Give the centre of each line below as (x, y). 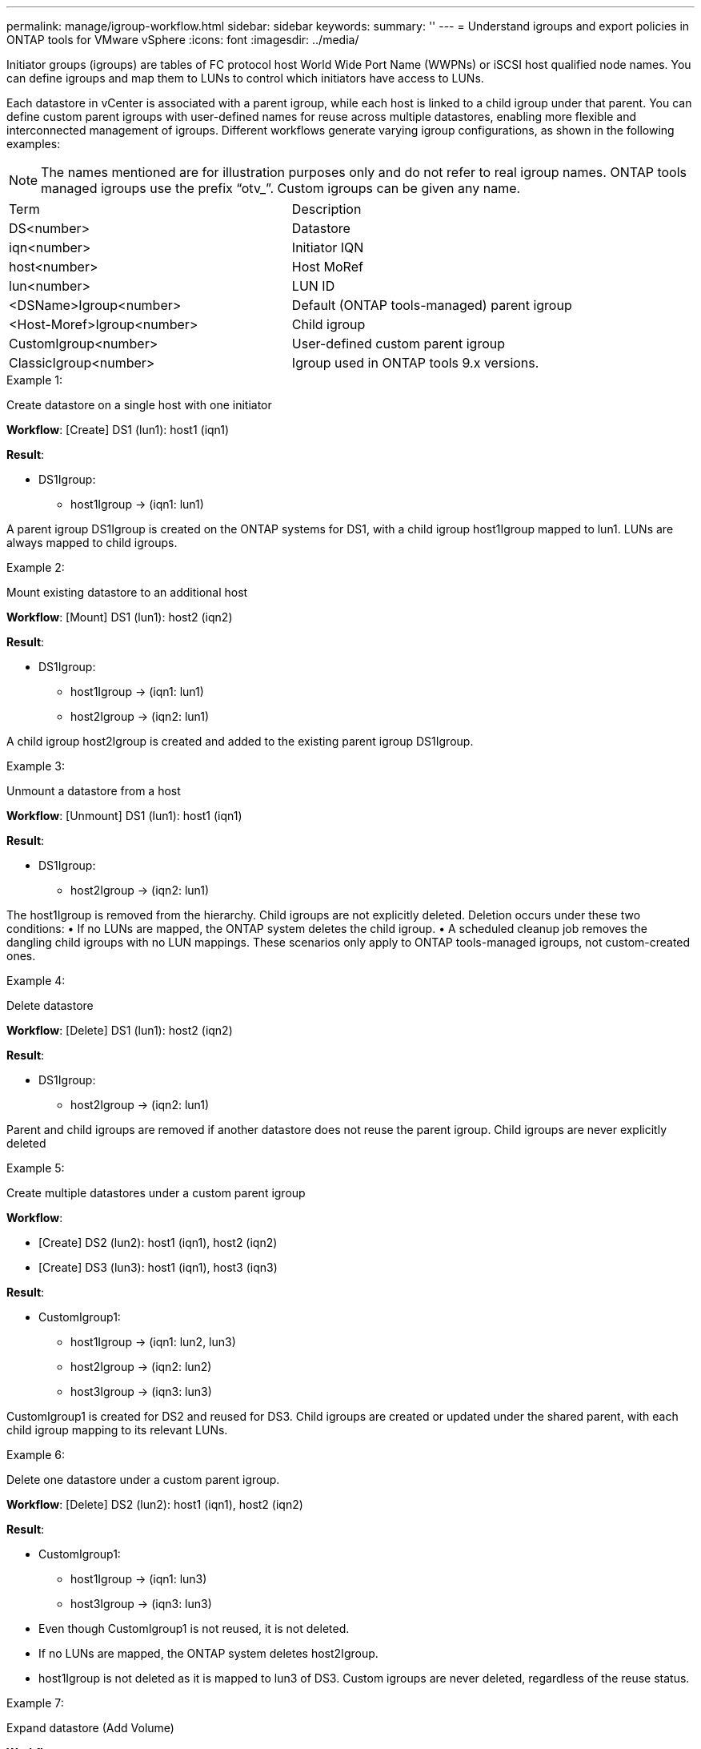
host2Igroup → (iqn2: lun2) (141, 1367)
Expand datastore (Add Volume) (90, 1728)
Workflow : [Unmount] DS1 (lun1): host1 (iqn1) (124, 816)
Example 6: (36, 1455)
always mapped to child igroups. (92, 543)
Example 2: (36, 567)
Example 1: (34, 380)
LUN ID (313, 286)
